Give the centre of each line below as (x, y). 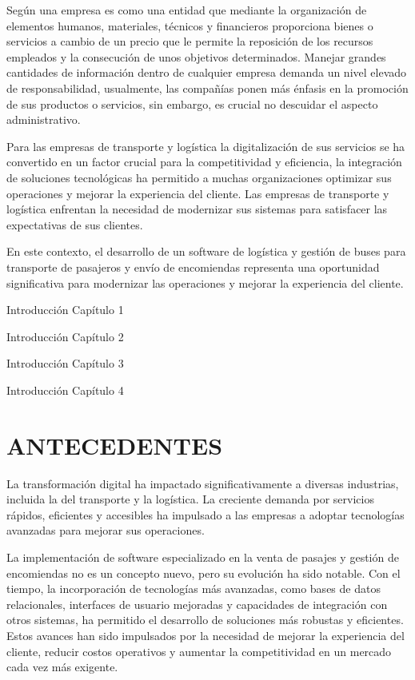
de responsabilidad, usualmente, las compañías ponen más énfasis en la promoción (207, 87)
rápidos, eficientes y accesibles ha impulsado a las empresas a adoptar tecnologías (206, 514)
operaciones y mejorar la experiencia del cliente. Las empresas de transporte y (198, 193)
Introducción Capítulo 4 (65, 390)
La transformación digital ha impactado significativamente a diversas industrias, (203, 483)
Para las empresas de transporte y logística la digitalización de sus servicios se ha (206, 146)
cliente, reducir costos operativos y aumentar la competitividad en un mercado (199, 651)
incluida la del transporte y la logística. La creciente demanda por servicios (190, 499)
